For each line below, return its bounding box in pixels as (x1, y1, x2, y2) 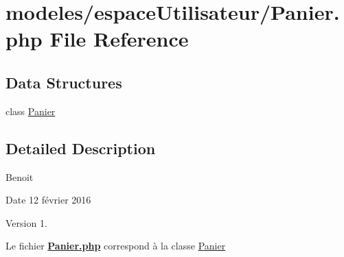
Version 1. (5, 215, 47, 230)
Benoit (5, 169, 34, 184)
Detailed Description (5, 137, 156, 158)
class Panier (5, 103, 56, 118)
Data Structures (5, 71, 122, 93)
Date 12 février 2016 (5, 193, 91, 207)
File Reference (49, 25, 189, 53)
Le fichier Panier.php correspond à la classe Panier (5, 238, 226, 253)
